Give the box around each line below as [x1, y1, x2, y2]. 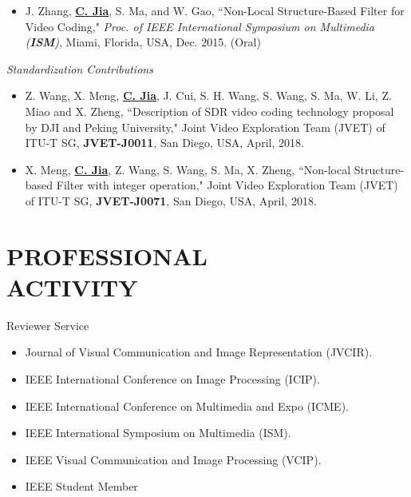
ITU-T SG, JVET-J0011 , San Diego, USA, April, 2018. [25, 134, 304, 151]
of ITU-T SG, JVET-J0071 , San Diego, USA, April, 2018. [25, 192, 317, 209]
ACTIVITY [6, 270, 138, 303]
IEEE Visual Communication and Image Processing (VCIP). [25, 451, 322, 467]
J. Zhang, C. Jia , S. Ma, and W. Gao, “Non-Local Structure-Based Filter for [25, 2, 405, 18]
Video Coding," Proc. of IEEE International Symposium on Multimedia [25, 18, 374, 34]
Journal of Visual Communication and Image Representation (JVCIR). [25, 344, 373, 360]
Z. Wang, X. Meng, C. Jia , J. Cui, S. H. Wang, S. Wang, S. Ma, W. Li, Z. [25, 87, 392, 104]
